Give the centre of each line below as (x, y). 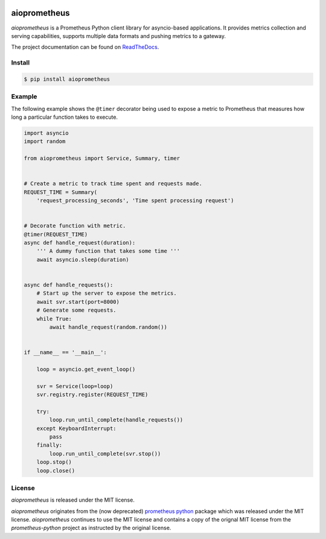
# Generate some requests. (77, 310)
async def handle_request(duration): (80, 243)
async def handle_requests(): (69, 285)
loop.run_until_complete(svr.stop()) (105, 453)
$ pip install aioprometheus (67, 79)
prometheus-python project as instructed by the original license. (91, 528)
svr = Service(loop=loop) (75, 386)
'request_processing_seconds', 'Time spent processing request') (135, 201)
